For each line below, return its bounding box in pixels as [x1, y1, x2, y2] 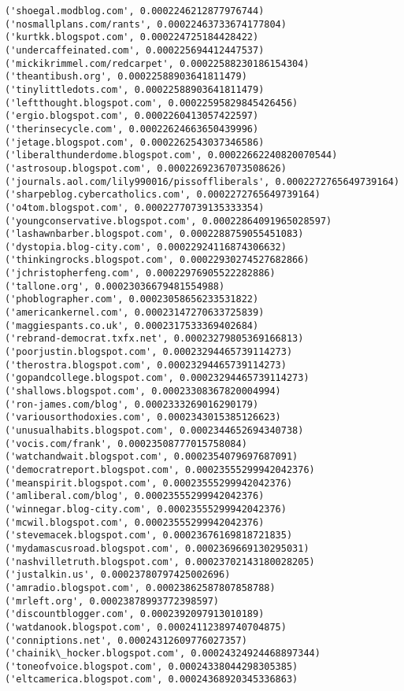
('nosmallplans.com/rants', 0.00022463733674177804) [5, 18, 287, 30]
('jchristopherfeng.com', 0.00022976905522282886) [5, 268, 276, 279]
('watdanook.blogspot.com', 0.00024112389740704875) [5, 621, 287, 633]
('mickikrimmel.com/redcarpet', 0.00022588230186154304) [5, 57, 309, 69]
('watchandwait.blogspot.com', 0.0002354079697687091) [5, 451, 298, 463]
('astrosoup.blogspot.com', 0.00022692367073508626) [5, 162, 287, 174]
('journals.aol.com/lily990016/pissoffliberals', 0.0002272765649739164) [5, 176, 400, 187]
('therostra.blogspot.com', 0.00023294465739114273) [5, 359, 287, 371]
